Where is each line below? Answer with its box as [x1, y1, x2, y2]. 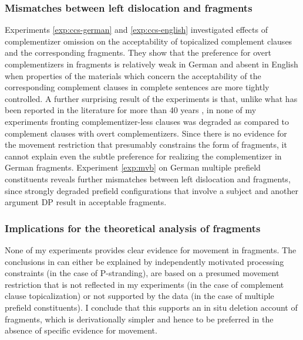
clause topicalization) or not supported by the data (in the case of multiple [5, 290, 274, 302]
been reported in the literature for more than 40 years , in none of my [5, 104, 257, 116]
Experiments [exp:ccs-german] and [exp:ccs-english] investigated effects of [5, 23, 268, 36]
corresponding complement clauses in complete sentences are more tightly [5, 81, 270, 93]
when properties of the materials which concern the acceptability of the [5, 69, 261, 81]
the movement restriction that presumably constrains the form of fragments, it [5, 138, 287, 151]
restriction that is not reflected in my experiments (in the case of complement [5, 278, 284, 290]
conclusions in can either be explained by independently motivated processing [5, 255, 284, 267]
